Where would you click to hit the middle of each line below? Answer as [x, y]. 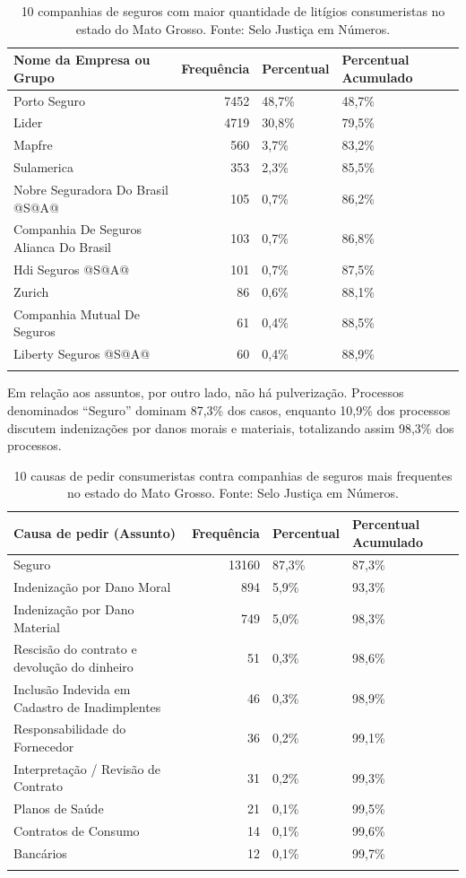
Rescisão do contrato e [75, 649]
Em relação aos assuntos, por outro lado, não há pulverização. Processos [206, 392]
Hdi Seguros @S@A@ [72, 269]
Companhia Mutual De [77, 313]
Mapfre [33, 145]
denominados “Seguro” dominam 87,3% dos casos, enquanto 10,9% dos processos [229, 409]
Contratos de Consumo [77, 831]
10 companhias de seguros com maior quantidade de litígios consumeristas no [233, 11]
